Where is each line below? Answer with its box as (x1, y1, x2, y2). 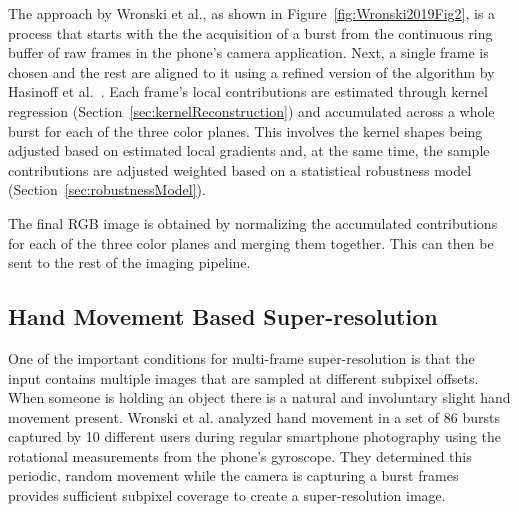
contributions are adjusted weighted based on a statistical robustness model (8, 159, 472, 180)
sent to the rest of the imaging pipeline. (8, 252, 251, 273)
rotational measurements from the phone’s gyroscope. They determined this (8, 445, 472, 466)
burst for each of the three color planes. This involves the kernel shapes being (8, 120, 483, 141)
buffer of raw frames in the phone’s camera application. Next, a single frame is (8, 42, 489, 63)
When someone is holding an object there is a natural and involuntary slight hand (8, 387, 511, 408)
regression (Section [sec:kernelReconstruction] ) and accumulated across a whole (8, 100, 495, 121)
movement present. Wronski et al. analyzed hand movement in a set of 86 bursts (8, 406, 501, 427)
